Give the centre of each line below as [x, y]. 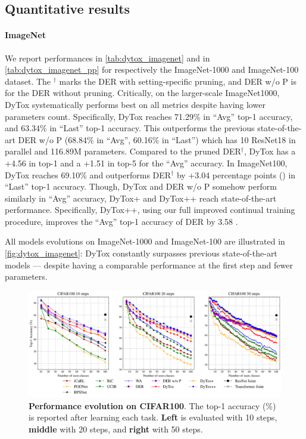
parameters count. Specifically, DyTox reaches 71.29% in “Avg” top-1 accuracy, [149, 116]
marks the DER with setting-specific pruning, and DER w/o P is [178, 81]
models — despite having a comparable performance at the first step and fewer [149, 265]
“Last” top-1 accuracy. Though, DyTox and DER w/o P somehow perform [141, 186]
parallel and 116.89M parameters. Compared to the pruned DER [123, 151]
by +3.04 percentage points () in [236, 174]
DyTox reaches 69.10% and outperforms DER [88, 174]
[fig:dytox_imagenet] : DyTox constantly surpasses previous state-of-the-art [141, 253]
